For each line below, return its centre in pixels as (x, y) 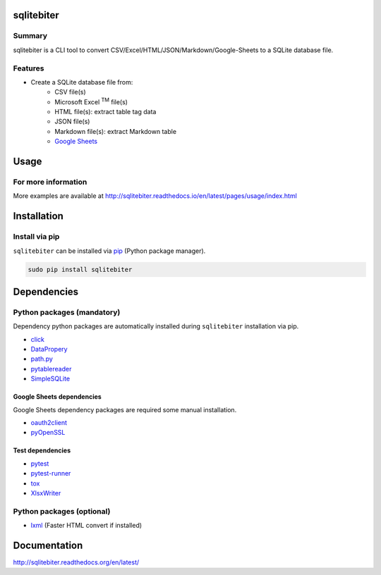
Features (29, 68)
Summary (30, 36)
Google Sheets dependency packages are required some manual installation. (125, 409)
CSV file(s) (70, 92)
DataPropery (49, 350)
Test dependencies (42, 450)
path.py (42, 359)
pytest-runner (51, 474)
